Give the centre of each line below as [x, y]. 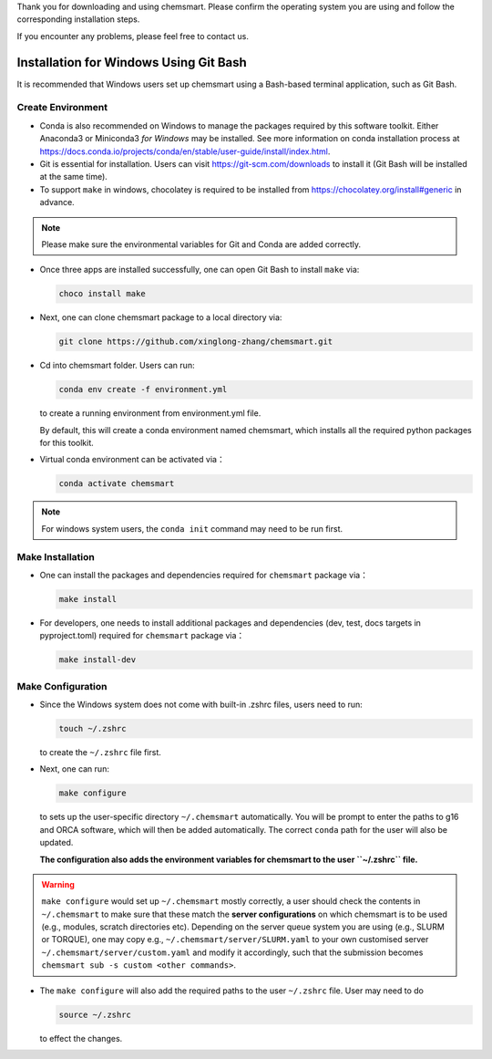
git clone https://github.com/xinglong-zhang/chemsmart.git [196, 342]
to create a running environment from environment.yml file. [150, 413]
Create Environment [62, 108]
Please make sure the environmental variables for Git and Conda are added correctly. [201, 244]
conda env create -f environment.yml [143, 389]
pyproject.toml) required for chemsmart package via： [142, 636]
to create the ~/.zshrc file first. [100, 752]
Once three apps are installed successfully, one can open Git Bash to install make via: [200, 270]
